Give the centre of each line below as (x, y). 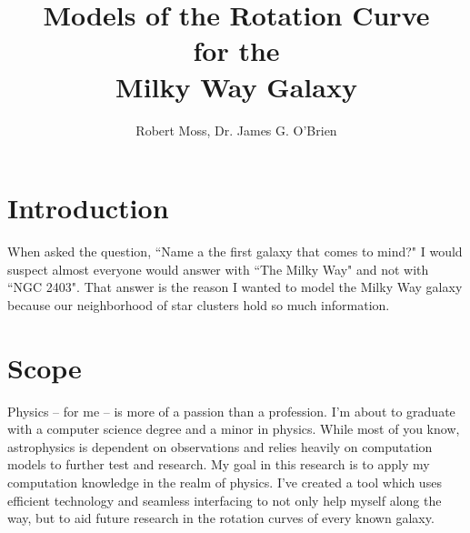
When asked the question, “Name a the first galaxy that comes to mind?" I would (235, 251)
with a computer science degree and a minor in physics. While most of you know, (234, 429)
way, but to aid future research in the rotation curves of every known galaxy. (221, 518)
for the (236, 50)
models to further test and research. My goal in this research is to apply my (219, 464)
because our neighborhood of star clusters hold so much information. (199, 304)
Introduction (88, 208)
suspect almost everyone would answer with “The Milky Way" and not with (218, 269)
